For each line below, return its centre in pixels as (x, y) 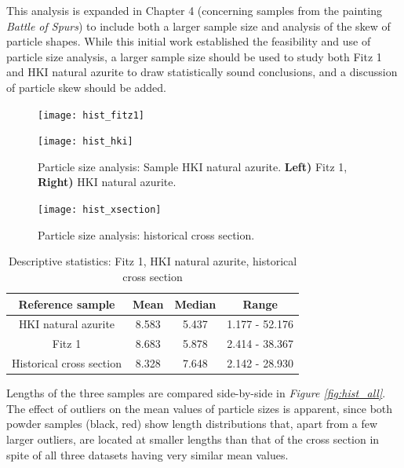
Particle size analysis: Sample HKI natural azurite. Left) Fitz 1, (193, 166)
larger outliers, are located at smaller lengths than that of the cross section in (193, 439)
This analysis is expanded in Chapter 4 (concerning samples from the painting (194, 10)
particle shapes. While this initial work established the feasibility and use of (189, 41)
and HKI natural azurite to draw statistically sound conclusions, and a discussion (202, 72)
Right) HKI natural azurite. (107, 182)
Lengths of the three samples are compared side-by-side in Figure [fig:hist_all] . (196, 393)
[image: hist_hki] (86, 142)
